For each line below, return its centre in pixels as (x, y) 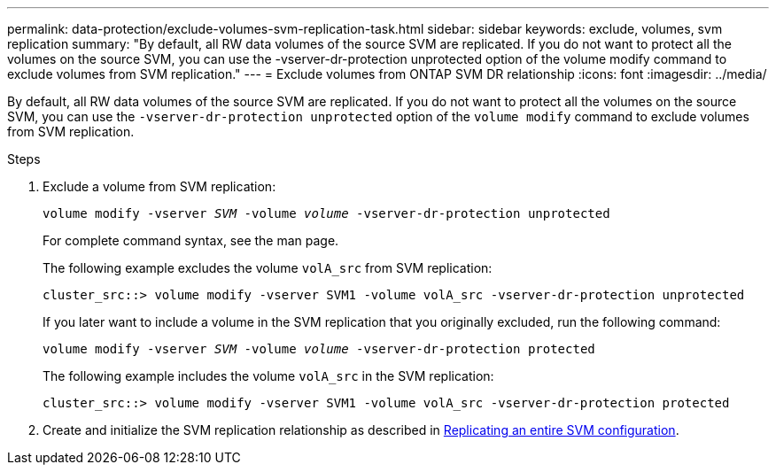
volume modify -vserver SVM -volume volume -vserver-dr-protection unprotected (326, 213)
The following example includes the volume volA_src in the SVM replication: (268, 376)
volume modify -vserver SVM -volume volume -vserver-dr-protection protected (319, 349)
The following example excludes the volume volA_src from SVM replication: (268, 268)
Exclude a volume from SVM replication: (159, 186)
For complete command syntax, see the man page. (191, 240)
